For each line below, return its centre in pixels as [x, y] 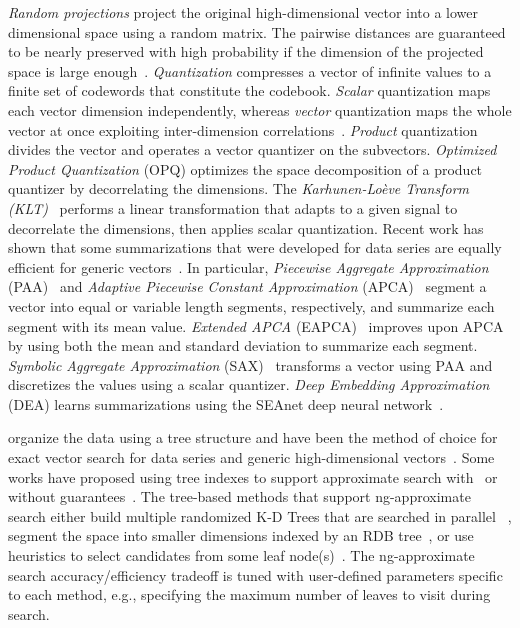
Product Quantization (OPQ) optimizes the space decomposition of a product [245, 168]
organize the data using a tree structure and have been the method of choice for [253, 437]
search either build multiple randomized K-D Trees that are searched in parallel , [260, 515]
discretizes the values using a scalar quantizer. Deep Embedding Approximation [249, 384]
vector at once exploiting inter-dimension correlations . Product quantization [243, 129]
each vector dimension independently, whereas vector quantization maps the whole [260, 109]
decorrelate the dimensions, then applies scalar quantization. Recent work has [246, 227]
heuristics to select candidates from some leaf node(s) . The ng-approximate [241, 555]
